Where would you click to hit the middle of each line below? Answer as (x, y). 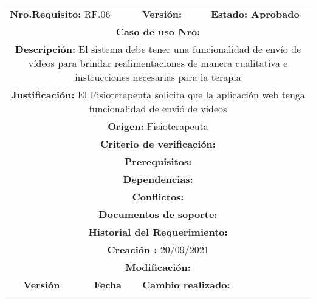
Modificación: (158, 267)
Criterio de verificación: (158, 144)
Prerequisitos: (158, 161)
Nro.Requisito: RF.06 (60, 14)
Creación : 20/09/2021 (158, 249)
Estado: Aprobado (255, 14)
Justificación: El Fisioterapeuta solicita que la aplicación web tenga (158, 94)
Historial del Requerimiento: (158, 232)
